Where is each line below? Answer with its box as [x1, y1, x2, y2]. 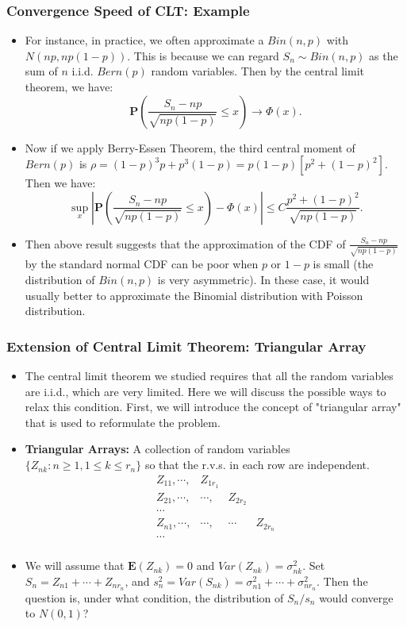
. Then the [317, 573, 368, 589]
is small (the [313, 256, 374, 272]
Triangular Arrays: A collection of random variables [25, 440, 290, 457]
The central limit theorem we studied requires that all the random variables [25, 367, 394, 384]
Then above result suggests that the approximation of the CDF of [25, 235, 346, 252]
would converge [319, 589, 394, 606]
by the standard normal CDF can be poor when [25, 256, 259, 272]
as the [369, 47, 398, 63]
